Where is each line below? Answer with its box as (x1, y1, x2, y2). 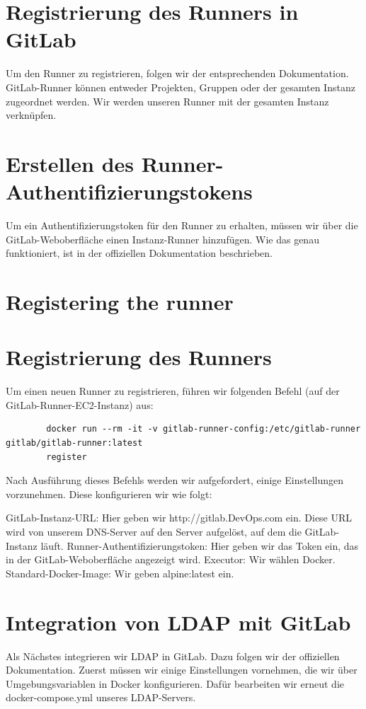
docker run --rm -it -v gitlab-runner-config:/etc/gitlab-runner (46, 424, 361, 434)
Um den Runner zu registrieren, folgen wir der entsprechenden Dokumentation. (6, 66, 349, 81)
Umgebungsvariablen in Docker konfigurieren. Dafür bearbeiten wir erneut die (6, 676, 344, 691)
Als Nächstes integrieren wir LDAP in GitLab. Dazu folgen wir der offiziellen (6, 648, 340, 663)
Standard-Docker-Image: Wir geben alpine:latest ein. (6, 565, 234, 580)
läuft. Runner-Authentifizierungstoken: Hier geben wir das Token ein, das (40, 538, 359, 553)
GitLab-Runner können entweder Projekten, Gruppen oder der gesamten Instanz (6, 79, 355, 94)
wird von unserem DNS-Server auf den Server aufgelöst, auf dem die (6, 524, 302, 539)
